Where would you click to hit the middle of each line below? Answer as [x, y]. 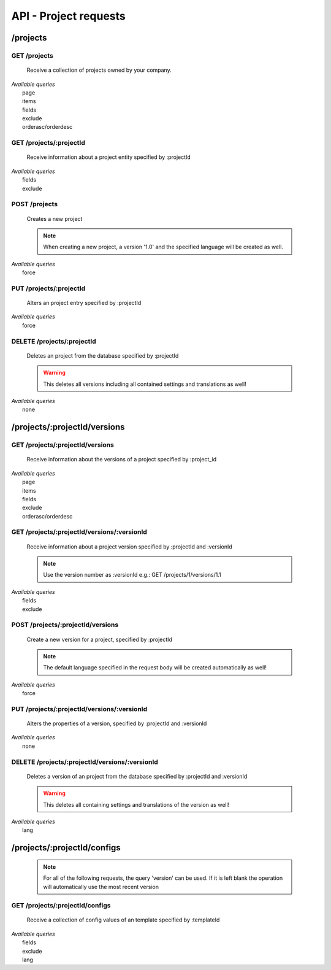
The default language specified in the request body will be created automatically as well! [155, 668]
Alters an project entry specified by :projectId [84, 303]
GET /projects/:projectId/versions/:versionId [79, 532]
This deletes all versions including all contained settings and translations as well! [145, 384]
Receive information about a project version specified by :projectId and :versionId [129, 547]
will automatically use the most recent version [101, 887]
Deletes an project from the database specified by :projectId [103, 355]
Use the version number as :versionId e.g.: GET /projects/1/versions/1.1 [132, 575]
